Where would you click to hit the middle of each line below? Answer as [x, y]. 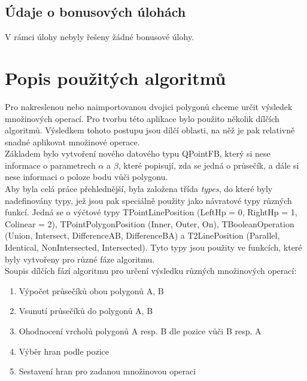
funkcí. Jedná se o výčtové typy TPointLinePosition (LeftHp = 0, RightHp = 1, [151, 212]
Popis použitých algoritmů [115, 77]
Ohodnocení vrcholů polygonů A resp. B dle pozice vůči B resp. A [140, 331]
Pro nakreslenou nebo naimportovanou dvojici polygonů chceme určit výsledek [149, 106]
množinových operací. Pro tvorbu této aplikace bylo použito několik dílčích [142, 118]
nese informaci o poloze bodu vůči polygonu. [86, 177]
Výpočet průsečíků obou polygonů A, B [91, 290]
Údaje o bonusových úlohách [95, 12]
